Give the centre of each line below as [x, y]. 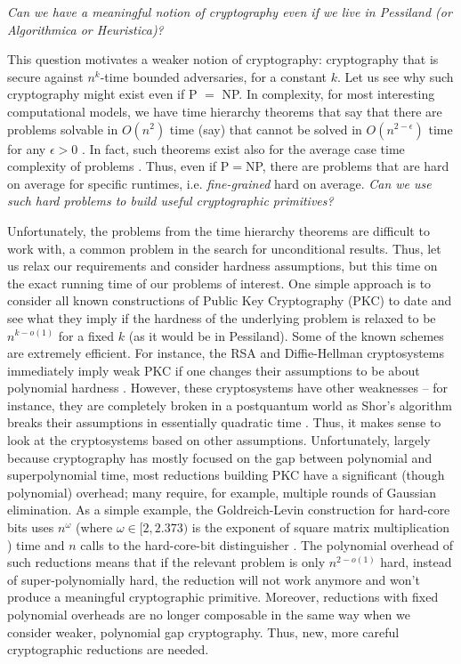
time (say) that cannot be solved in [266, 129]
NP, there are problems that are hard [347, 166]
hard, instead [416, 562]
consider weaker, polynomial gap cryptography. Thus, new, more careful [203, 632]
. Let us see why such [395, 76]
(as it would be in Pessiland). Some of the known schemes [286, 335]
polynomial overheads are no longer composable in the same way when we [209, 614]
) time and [36, 544]
